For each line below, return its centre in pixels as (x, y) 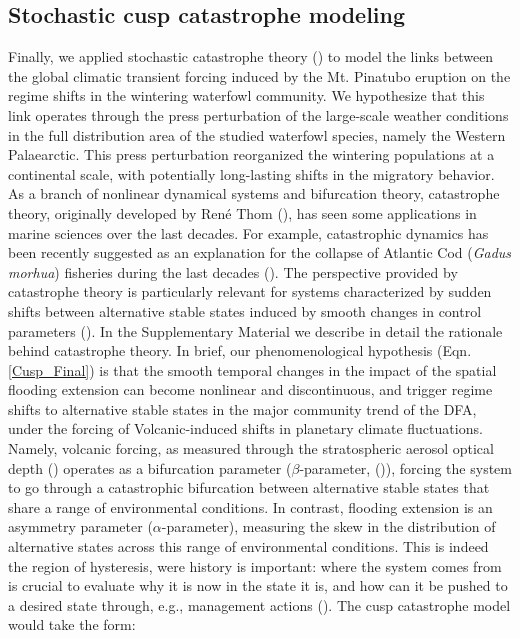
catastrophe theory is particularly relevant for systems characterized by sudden (250, 291)
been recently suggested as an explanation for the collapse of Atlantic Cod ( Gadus (260, 252)
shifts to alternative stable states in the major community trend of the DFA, (242, 408)
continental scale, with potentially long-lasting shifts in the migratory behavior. (251, 173)
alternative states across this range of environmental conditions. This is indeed (248, 546)
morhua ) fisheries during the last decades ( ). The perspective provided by (233, 271)
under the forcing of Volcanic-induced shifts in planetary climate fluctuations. (245, 428)
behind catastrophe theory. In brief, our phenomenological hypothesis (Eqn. (240, 350)
